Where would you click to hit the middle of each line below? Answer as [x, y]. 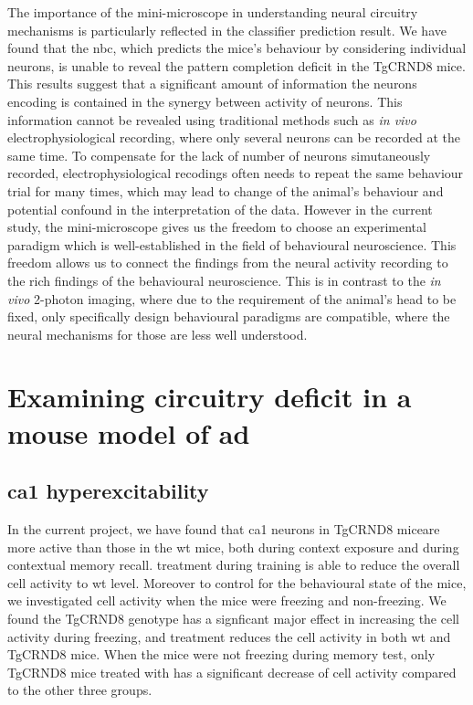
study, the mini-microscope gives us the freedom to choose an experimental [217, 227]
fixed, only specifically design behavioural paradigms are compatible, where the [229, 316]
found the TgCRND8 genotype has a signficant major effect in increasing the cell [233, 619]
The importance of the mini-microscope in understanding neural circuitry [213, 12]
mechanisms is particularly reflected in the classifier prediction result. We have [227, 30]
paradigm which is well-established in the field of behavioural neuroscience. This [232, 244]
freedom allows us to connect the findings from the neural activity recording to [228, 263]
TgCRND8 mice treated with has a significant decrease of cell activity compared [232, 672]
